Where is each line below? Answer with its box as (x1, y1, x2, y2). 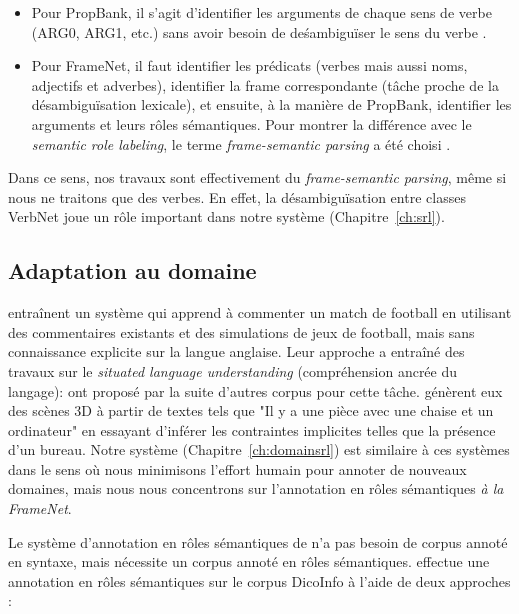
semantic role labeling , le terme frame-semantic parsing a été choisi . (31, 133, 451, 154)
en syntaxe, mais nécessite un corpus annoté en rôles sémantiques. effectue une (8, 551, 490, 572)
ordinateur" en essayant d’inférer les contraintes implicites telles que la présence (8, 419, 496, 440)
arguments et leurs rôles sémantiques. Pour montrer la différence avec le (31, 113, 472, 134)
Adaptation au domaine (8, 255, 257, 286)
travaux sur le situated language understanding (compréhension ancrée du (8, 360, 458, 381)
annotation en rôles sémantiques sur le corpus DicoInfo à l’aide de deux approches (8, 570, 511, 591)
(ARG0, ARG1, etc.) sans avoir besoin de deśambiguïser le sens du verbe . (31, 21, 487, 42)
